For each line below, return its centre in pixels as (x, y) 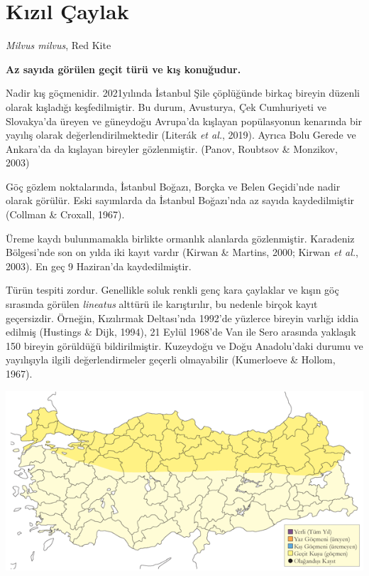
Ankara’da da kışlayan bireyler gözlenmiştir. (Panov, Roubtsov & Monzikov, (172, 148)
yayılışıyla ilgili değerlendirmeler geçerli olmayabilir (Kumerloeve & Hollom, (171, 359)
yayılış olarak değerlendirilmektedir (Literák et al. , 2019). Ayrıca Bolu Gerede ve (181, 135)
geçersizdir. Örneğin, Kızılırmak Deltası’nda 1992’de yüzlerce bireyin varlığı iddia (182, 318)
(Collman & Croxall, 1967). (65, 214)
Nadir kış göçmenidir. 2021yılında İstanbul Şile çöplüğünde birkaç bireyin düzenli (183, 93)
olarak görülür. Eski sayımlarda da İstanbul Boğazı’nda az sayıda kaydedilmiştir (180, 200)
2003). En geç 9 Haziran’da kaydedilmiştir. (99, 266)
